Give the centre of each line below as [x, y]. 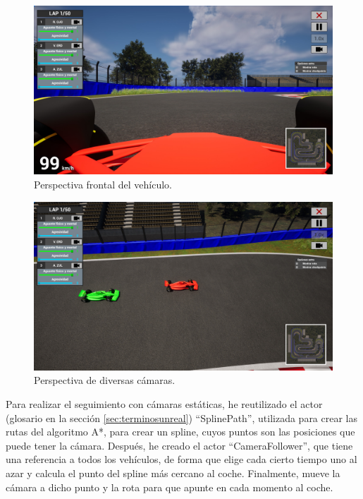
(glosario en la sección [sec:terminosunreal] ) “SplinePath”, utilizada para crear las [182, 417]
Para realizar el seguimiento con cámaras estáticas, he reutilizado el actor [164, 404]
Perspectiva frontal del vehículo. [103, 184]
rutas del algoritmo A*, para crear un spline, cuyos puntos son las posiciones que [180, 432]
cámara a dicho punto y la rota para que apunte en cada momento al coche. [170, 487]
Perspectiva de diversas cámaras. [105, 380]
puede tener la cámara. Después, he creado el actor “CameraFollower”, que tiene [179, 445]
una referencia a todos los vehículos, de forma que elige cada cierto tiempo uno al [181, 459]
